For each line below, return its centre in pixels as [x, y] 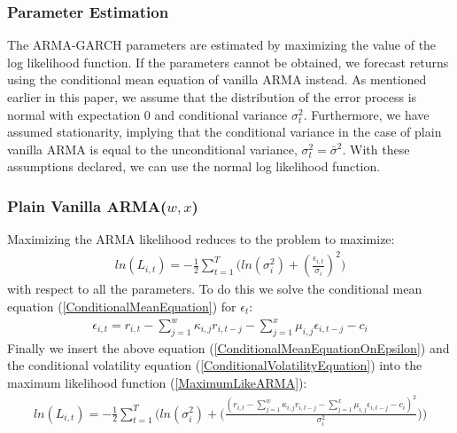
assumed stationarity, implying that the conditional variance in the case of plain [225, 132]
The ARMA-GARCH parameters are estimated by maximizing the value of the [222, 45]
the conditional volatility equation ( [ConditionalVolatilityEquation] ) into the [215, 365]
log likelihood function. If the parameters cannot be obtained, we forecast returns [228, 62]
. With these [376, 149]
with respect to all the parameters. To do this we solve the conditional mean [215, 289]
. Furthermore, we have [366, 114]
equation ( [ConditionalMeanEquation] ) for [122, 306]
